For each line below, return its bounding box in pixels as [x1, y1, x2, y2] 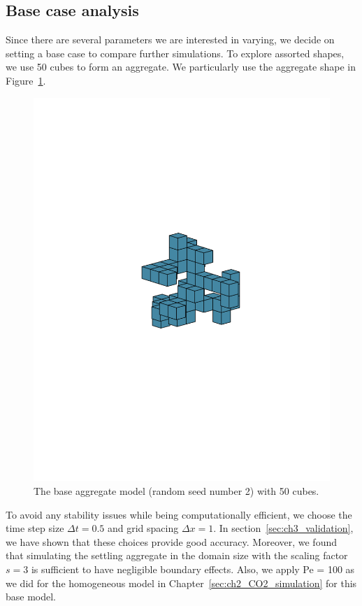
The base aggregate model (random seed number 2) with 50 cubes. [34, 484, 319, 498]
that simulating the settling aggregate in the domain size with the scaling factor [6, 548, 348, 563]
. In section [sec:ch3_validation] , [213, 521, 354, 535]
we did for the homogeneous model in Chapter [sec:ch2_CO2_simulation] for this [6, 575, 357, 590]
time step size [6, 521, 64, 535]
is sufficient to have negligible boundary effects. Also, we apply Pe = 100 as [31, 562, 355, 577]
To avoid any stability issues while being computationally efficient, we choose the [6, 507, 352, 521]
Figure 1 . [6, 73, 46, 87]
